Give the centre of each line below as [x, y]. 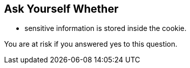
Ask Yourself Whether [61, 9]
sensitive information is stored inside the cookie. [106, 28]
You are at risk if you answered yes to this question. [91, 44]
